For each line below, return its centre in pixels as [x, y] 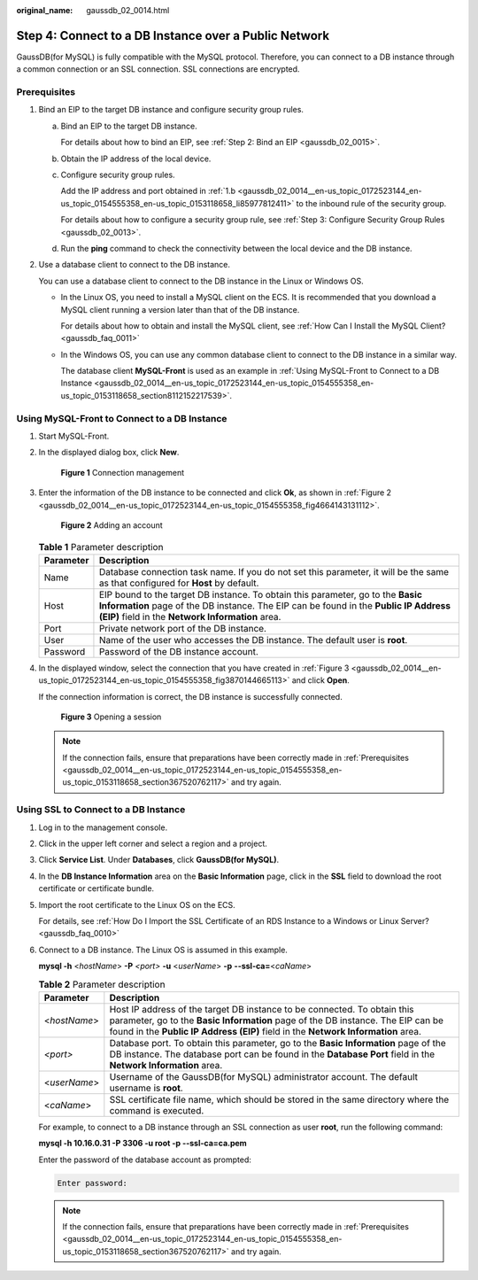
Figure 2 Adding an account [112, 525]
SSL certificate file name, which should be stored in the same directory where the [279, 1099]
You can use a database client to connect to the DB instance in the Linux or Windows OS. [201, 281]
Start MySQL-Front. [74, 436]
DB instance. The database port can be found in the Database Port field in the [272, 1054]
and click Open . [320, 680]
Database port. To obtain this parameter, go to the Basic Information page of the [278, 1043]
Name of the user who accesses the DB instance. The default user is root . [253, 640]
